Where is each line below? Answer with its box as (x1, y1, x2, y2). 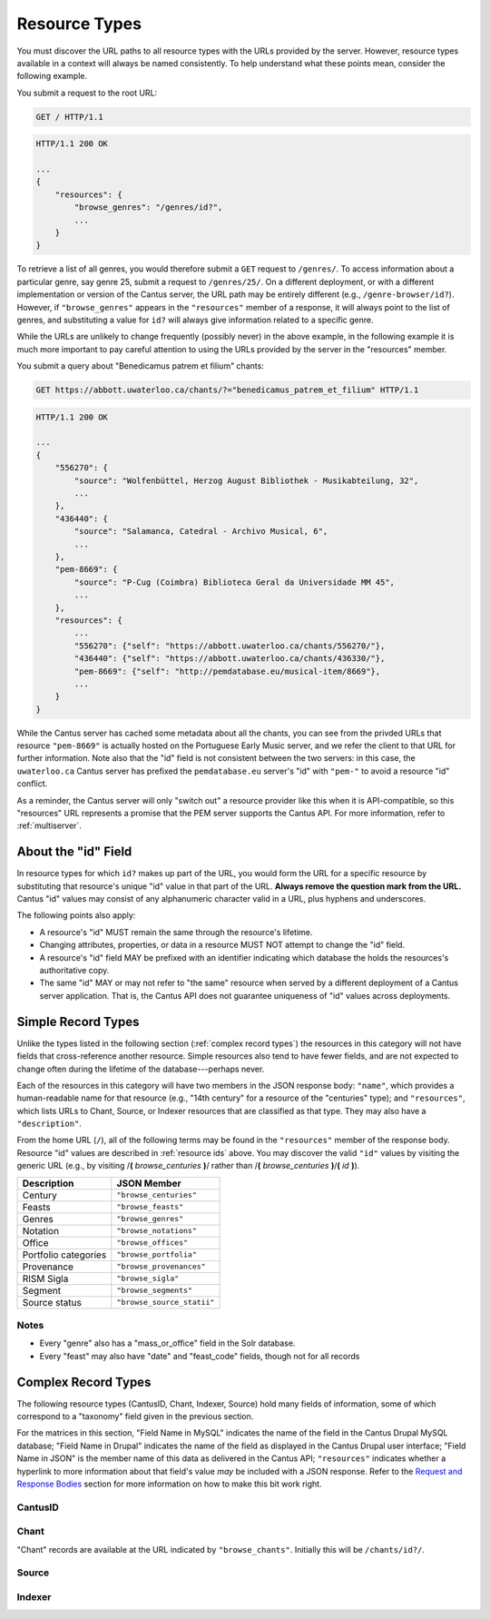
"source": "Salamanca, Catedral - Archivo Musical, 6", (73, 527, 328, 537)
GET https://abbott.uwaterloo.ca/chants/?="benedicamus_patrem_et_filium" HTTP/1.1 (35, 385, 419, 395)
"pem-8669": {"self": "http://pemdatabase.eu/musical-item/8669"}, (73, 666, 381, 676)
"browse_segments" (116, 1286, 192, 1296)
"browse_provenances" (116, 1262, 206, 1271)
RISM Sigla (22, 1272, 69, 1285)
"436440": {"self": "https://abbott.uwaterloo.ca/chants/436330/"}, (73, 654, 386, 664)
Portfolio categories (22, 1249, 107, 1261)
